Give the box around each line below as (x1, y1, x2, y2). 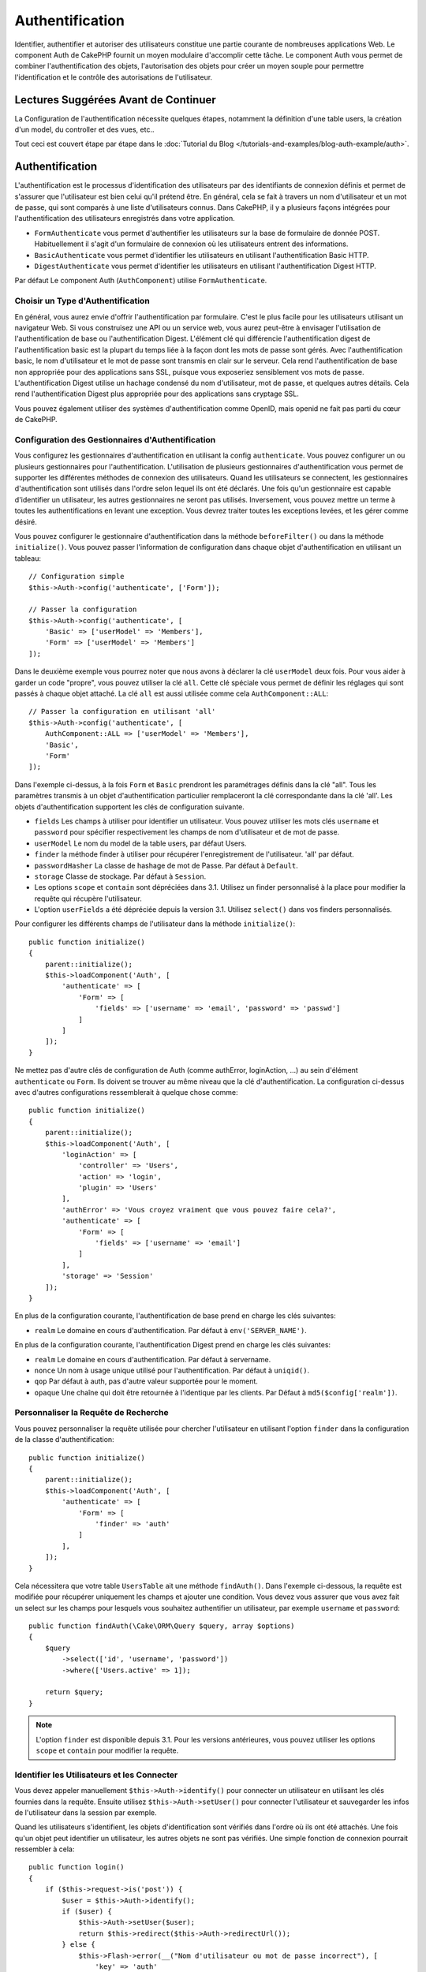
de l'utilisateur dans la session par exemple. (14, 1807, 157, 1817)
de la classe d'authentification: (14, 1435, 114, 1444)
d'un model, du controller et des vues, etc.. (14, 125, 155, 134)
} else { (62, 1940, 95, 1949)
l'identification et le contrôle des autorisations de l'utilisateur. (14, 72, 213, 82)
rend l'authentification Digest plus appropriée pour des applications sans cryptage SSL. (14, 389, 300, 398)
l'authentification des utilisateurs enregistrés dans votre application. (14, 214, 236, 223)
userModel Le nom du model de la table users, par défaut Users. (34, 838, 247, 848)
